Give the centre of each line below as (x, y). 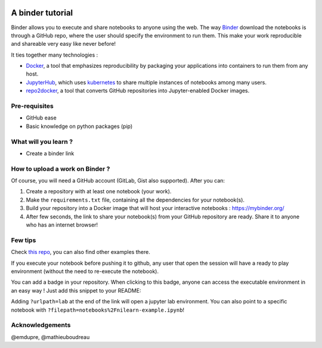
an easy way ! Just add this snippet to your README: (76, 290)
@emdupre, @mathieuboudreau (50, 337)
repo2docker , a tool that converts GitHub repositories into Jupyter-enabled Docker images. (138, 91)
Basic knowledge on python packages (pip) (79, 126)
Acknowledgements (41, 325)
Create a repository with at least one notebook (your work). (99, 192)
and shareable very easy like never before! (64, 44)
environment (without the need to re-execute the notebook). (85, 271)
